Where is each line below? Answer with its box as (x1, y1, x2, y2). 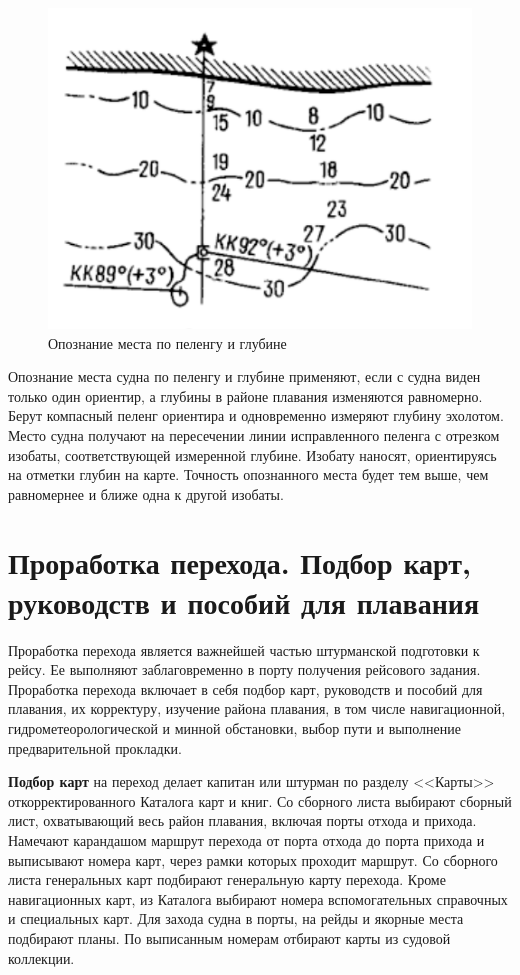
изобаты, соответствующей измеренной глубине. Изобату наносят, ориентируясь (8, 444, 497, 465)
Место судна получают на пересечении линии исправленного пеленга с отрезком (8, 424, 500, 445)
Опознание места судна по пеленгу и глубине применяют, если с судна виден (8, 366, 481, 387)
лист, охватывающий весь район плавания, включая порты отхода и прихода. (8, 810, 477, 831)
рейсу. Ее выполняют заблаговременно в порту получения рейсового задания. (8, 659, 481, 680)
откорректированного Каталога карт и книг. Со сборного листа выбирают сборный (8, 790, 512, 811)
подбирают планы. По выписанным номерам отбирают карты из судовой (8, 927, 451, 948)
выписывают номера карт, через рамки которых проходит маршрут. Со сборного (8, 849, 498, 870)
